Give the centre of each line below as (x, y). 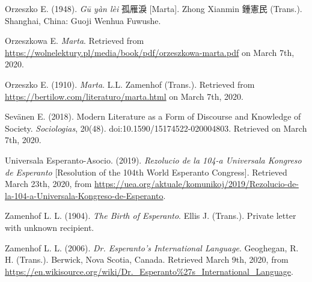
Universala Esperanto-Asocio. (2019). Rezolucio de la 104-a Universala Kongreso (153, 160)
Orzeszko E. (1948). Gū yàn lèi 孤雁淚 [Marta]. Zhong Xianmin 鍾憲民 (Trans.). (154, 8)
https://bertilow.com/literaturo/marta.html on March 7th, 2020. (124, 96)
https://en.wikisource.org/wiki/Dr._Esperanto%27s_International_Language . (149, 271)
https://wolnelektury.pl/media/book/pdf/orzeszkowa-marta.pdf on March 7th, (150, 52)
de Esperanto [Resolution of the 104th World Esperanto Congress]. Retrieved (146, 172)
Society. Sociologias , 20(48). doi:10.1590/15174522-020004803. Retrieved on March (156, 128)
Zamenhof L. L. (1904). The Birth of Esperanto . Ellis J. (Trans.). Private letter (151, 216)
